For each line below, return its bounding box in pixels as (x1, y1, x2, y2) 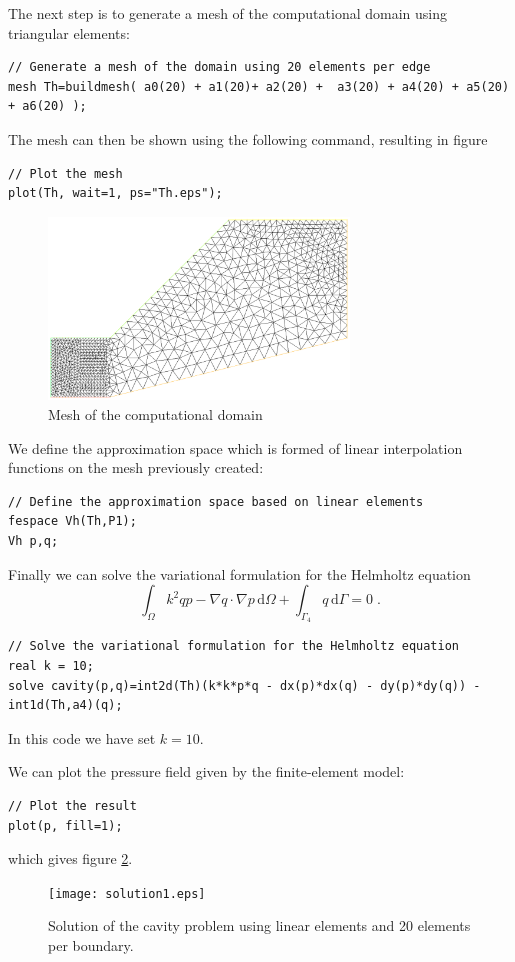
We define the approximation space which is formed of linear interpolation (8, 437, 463, 458)
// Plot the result (8, 798, 137, 813)
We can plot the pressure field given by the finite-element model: (8, 761, 405, 782)
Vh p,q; (8, 533, 59, 548)
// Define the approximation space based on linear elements (8, 494, 424, 509)
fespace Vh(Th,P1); (8, 514, 137, 529)
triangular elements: (8, 22, 130, 43)
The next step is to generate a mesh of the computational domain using (8, 3, 447, 23)
